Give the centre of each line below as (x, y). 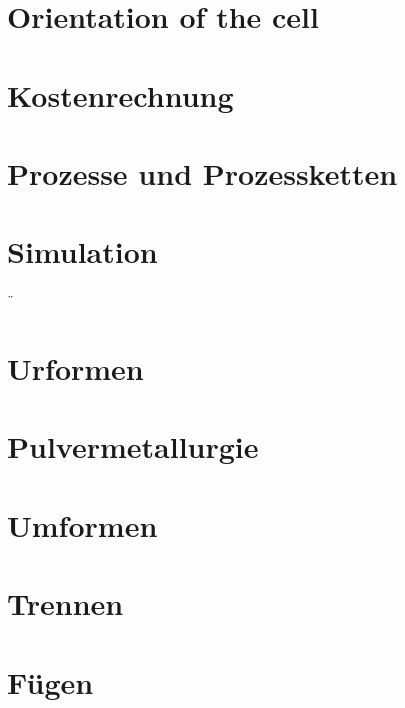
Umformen (82, 524)
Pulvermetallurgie (133, 446)
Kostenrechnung (120, 94)
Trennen (65, 603)
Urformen (75, 368)
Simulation (82, 251)
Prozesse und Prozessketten (202, 172)
